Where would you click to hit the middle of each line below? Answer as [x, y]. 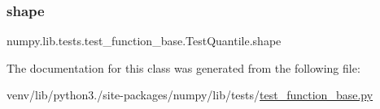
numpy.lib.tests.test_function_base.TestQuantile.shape [144, 41]
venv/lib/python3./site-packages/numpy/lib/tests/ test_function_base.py [190, 95]
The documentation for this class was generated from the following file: [183, 67]
